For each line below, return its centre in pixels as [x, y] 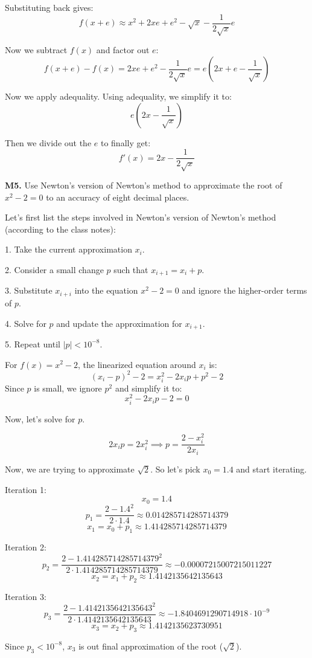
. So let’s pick [175, 469]
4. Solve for [26, 323]
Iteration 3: [26, 596]
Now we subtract [36, 50]
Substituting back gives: [49, 7]
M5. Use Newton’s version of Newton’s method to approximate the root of [144, 185]
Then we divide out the [48, 142]
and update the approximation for [119, 323]
